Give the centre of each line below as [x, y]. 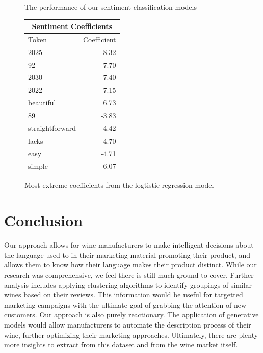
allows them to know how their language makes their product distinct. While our [130, 265]
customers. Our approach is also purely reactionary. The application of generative [131, 315]
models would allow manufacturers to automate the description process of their [128, 324]
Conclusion [44, 220]
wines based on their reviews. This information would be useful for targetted [124, 295]
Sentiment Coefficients [72, 26]
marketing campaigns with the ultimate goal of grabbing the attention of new [125, 304]
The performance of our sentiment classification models [111, 7]
